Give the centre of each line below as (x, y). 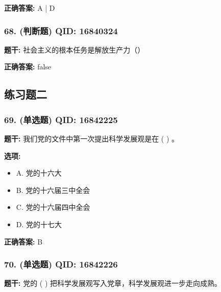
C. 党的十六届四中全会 (53, 207)
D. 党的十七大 (39, 224)
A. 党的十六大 (39, 173)
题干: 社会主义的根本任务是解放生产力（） (75, 49)
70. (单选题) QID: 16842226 (61, 264)
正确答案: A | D (30, 8)
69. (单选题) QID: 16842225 (61, 119)
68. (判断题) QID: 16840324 (61, 30)
